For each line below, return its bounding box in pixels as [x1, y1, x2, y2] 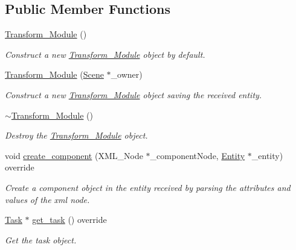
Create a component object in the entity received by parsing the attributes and [5, 181, 291, 193]
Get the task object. [5, 233, 77, 246]
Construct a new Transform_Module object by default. [5, 48, 205, 60]
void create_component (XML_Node [5, 149, 143, 161]
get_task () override [32, 213, 107, 226]
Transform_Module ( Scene [5, 68, 104, 81]
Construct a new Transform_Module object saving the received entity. [5, 88, 262, 101]
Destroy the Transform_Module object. [5, 129, 148, 142]
